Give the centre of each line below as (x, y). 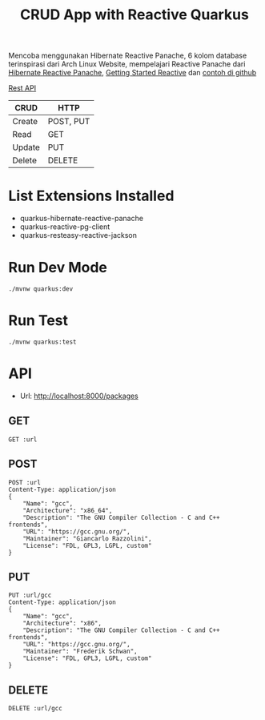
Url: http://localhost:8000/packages (79, 396)
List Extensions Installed (91, 196)
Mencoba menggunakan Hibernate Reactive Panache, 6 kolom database (128, 56)
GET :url (23, 439)
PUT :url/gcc (30, 595)
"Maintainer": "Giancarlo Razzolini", (87, 538)
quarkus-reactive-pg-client (65, 227)
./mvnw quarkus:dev (41, 289)
